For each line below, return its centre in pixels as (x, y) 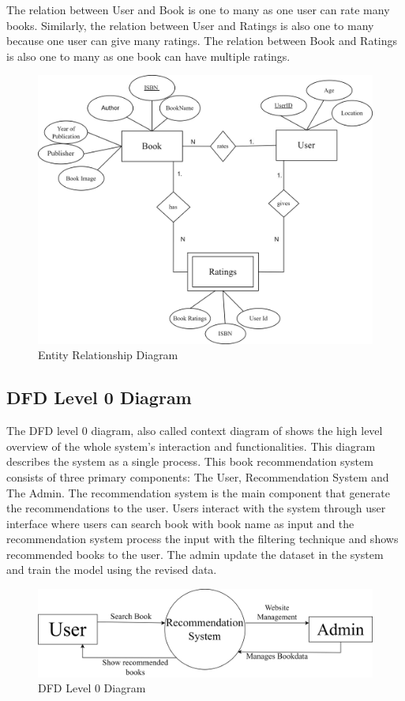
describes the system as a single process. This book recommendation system (190, 461)
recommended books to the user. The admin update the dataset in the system (195, 554)
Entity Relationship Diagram (108, 355)
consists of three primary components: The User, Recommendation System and (198, 476)
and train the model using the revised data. (112, 570)
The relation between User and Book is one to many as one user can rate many (198, 9)
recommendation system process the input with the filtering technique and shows (202, 539)
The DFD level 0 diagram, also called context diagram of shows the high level (195, 431)
